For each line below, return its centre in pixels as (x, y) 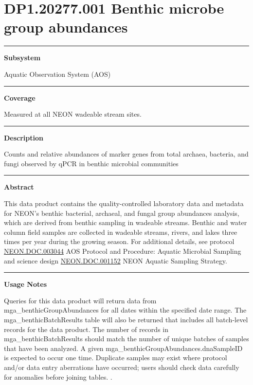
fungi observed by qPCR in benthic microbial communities (91, 163)
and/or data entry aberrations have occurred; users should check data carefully (122, 367)
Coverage (20, 97)
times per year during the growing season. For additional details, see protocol (119, 241)
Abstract (19, 187)
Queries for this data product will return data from (80, 300)
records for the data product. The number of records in (86, 329)
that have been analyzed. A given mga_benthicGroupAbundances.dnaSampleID (123, 348)
